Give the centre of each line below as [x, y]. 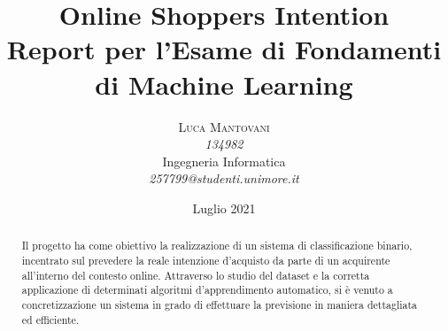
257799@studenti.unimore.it [224, 178]
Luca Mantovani [224, 126]
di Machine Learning [224, 84]
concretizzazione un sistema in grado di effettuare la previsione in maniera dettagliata [220, 304]
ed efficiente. [50, 319]
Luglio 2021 [224, 208]
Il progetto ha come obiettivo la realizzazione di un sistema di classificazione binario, [217, 246]
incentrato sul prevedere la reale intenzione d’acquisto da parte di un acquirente [206, 260]
